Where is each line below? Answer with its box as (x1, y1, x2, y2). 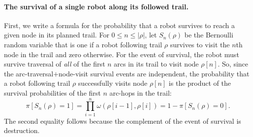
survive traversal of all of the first (4, 59, 105, 69)
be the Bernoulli (184, 30, 233, 40)
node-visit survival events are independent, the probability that (59, 68, 250, 78)
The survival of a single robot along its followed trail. (4, 1, 189, 11)
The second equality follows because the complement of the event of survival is (4, 115, 241, 126)
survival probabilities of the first (4, 87, 101, 98)
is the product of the (168, 78, 231, 88)
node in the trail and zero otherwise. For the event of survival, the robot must (4, 49, 239, 59)
